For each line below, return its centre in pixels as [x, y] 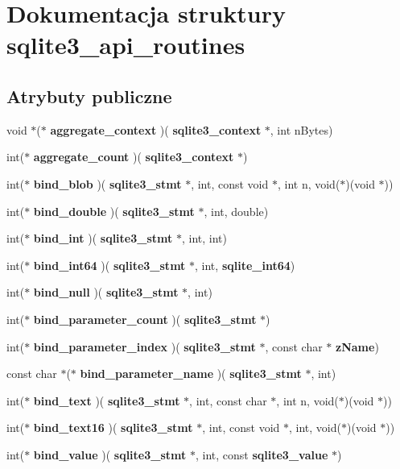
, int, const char [228, 400]
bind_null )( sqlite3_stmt [106, 292]
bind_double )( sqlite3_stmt [114, 211]
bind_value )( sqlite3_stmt [110, 454]
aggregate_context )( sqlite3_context [156, 129]
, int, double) [236, 211]
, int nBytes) [301, 129]
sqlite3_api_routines [126, 45]
